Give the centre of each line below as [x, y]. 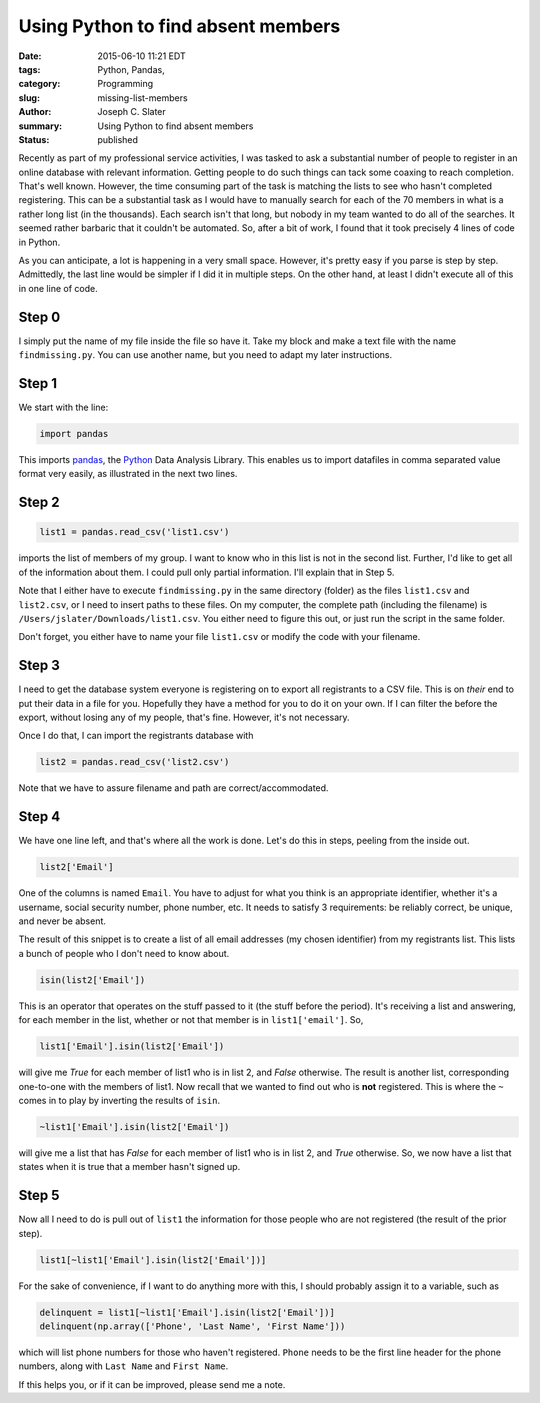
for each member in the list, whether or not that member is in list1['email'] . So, [191, 1020]
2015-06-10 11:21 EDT [141, 56]
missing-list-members [143, 97]
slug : [29, 97]
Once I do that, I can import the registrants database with [136, 736]
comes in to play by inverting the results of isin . [119, 1100]
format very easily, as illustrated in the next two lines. [128, 474]
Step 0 [39, 316]
